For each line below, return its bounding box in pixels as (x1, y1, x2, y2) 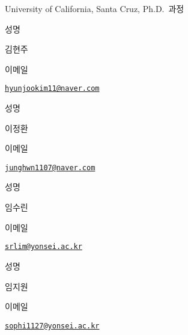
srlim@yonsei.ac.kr (5, 242, 82, 251)
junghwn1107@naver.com (5, 163, 96, 172)
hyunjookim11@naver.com (5, 84, 100, 93)
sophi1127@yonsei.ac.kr (5, 321, 100, 330)
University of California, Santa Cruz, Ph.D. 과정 (5, 2, 184, 14)
